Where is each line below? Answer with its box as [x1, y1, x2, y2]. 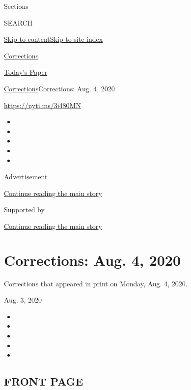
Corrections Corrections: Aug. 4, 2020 [4, 83, 115, 93]
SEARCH [4, 17, 33, 28]
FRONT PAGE [4, 374, 83, 389]
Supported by [4, 204, 45, 215]
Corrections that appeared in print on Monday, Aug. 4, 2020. [4, 278, 188, 288]
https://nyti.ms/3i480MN [4, 100, 81, 110]
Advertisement [4, 171, 48, 182]
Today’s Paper [4, 67, 48, 77]
